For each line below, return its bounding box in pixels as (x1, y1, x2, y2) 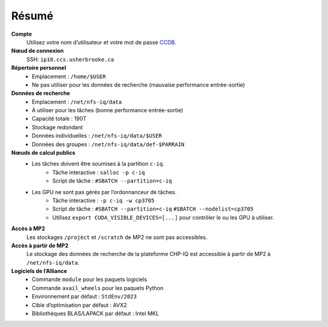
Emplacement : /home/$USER (32, 73, 106, 80)
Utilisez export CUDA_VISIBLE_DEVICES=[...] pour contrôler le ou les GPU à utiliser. (52, 214, 275, 221)
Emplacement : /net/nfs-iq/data (32, 98, 122, 106)
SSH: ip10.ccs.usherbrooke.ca (26, 55, 115, 63)
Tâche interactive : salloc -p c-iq (52, 169, 145, 176)
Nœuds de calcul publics (11, 149, 76, 157)
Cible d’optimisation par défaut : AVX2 (32, 301, 127, 309)
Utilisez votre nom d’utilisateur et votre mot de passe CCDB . (26, 38, 177, 46)
